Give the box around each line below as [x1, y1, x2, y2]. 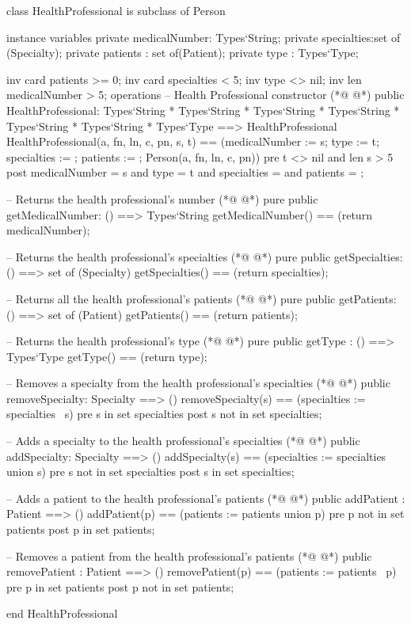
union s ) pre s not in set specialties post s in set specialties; [6, 463, 295, 480]
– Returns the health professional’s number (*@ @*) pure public [6, 190, 318, 207]
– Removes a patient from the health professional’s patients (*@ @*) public [6, 547, 372, 564]
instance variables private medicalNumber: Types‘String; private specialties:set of [6, 29, 401, 45]
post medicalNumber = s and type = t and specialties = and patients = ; [6, 164, 364, 181]
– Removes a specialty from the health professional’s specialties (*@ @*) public [6, 375, 390, 391]
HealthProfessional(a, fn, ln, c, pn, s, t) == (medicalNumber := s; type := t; [6, 133, 379, 150]
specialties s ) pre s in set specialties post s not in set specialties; [6, 405, 322, 422]
